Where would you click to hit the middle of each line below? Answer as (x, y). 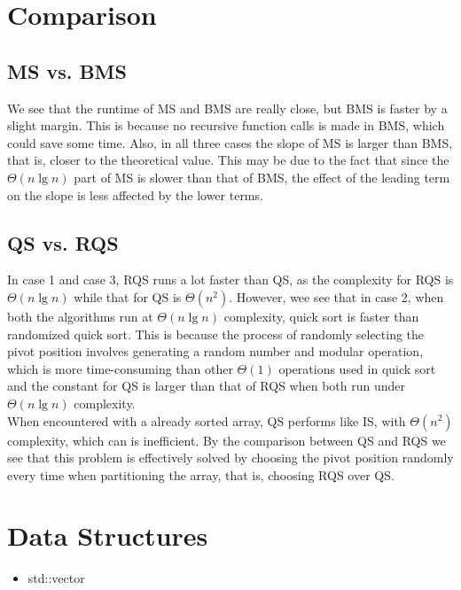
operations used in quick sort (357, 368)
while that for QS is (128, 296)
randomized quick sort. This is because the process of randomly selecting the (216, 334)
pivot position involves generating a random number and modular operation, (215, 351)
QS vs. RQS (63, 242)
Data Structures (108, 536)
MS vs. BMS (67, 70)
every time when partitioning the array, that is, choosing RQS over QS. (201, 474)
